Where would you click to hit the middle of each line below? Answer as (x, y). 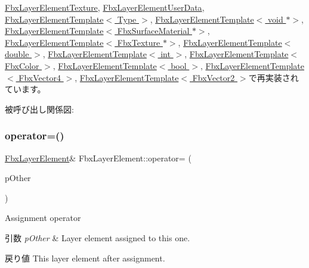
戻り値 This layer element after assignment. (85, 258)
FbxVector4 (40, 77)
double (17, 54)
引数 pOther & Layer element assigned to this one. (98, 237)
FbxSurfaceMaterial (153, 31)
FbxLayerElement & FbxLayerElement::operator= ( (98, 158)
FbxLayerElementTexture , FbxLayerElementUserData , (105, 7)
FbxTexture (139, 42)
